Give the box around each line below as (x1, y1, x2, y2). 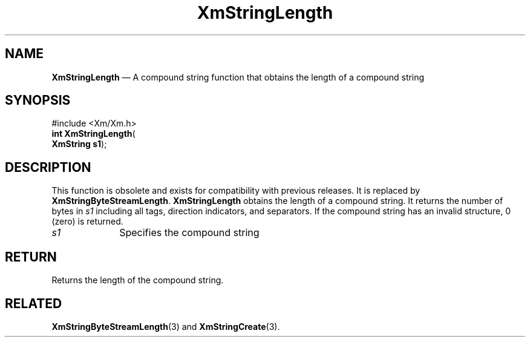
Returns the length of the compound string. (51, 275, 224, 286)
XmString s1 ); (51, 139, 107, 150)
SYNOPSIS (5, 93, 71, 108)
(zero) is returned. (51, 216, 123, 227)
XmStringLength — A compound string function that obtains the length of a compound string (51, 71, 425, 82)
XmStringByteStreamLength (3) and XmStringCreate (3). (51, 321, 280, 332)
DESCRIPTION (5, 159, 91, 175)
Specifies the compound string (119, 226, 260, 239)
